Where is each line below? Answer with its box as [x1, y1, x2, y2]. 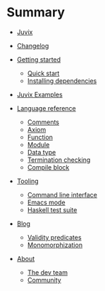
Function [27, 133, 54, 141]
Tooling [16, 177, 39, 185]
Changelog [16, 41, 49, 50]
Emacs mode [27, 198, 66, 207]
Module [27, 140, 50, 149]
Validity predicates [27, 233, 82, 241]
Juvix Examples [16, 90, 63, 99]
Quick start [27, 69, 60, 77]
